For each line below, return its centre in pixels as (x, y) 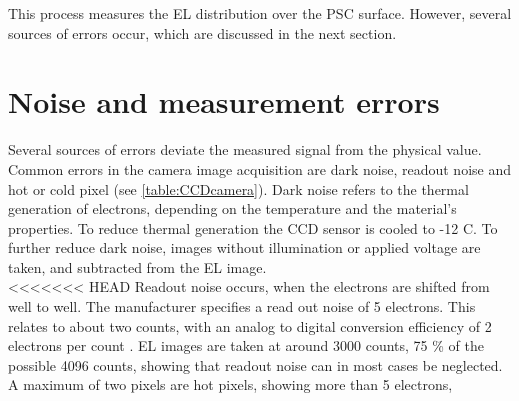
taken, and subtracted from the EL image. (137, 266)
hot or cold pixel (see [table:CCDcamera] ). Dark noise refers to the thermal (238, 188)
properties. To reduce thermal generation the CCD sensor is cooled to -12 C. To (253, 227)
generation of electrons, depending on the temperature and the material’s (232, 208)
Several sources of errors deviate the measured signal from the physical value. (245, 149)
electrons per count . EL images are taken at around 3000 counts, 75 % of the (246, 345)
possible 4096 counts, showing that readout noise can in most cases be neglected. (255, 364)
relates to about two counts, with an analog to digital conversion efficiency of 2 (250, 325)
